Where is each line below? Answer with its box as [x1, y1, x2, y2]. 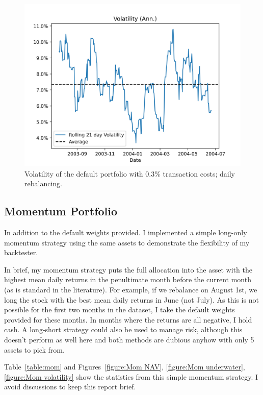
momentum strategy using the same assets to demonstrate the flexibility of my [4, 237, 250, 248]
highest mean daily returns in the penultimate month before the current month [4, 274, 251, 285]
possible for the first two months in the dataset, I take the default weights [4, 304, 235, 315]
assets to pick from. [4, 344, 65, 355]
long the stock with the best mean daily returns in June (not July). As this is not [4, 294, 259, 305]
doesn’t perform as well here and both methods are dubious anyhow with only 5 [4, 334, 254, 344]
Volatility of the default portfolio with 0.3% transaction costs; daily [24, 168, 235, 179]
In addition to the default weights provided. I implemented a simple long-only [4, 227, 247, 237]
